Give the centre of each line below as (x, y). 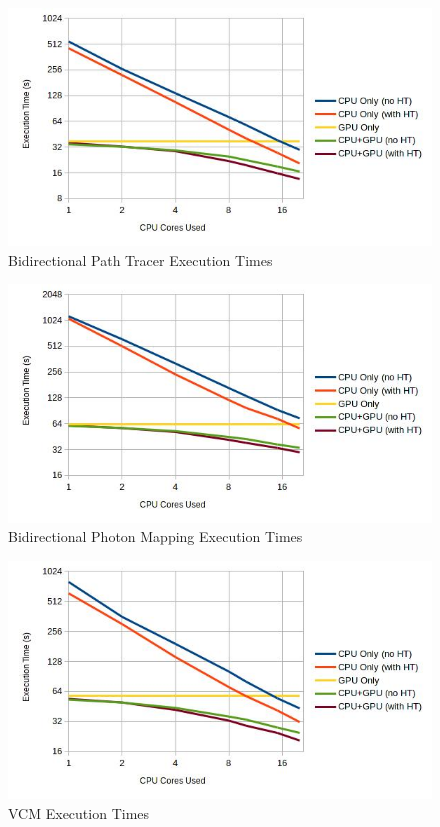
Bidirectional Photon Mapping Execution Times (155, 536)
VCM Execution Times (79, 812)
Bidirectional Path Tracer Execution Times (140, 259)
